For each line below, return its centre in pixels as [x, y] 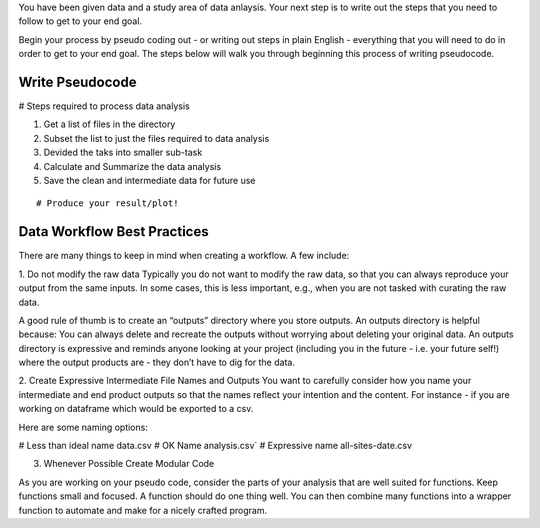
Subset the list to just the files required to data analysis [156, 138]
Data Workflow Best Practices [113, 231]
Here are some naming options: [83, 427]
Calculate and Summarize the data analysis [132, 166]
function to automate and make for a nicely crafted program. [143, 510]
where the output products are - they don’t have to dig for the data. [156, 362]
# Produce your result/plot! [107, 203]
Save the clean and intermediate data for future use [149, 181]
